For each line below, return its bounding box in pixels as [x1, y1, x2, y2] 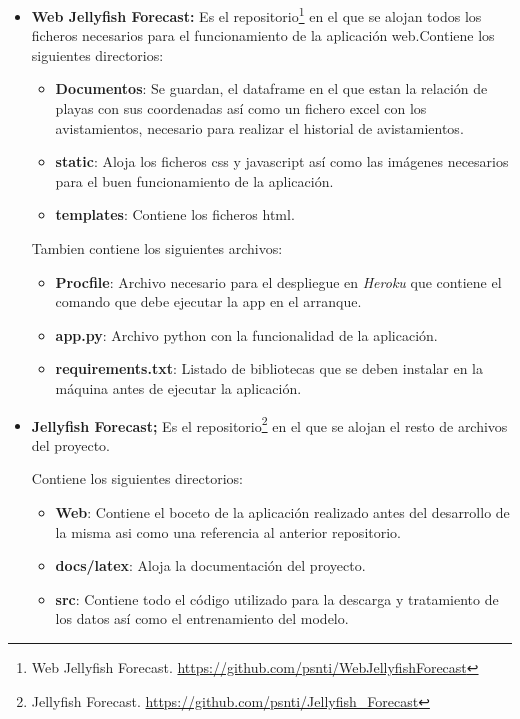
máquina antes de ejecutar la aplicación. [55, 377, 302, 398]
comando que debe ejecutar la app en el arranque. [55, 291, 362, 312]
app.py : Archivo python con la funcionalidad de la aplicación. [55, 324, 438, 345]
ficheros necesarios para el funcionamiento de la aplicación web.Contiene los [31, 25, 495, 46]
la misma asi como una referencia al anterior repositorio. [55, 521, 401, 542]
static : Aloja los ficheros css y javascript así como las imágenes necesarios [55, 151, 509, 172]
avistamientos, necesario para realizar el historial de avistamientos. [55, 117, 464, 138]
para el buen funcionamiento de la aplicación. [55, 170, 334, 191]
